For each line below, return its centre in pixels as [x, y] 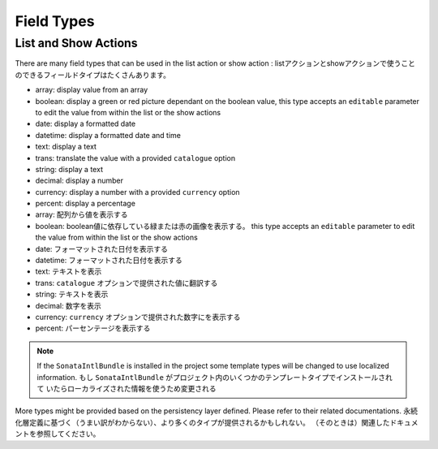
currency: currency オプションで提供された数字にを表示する [138, 317]
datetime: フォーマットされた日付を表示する [109, 261]
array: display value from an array [92, 90]
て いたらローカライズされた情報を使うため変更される [127, 388]
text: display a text [66, 147]
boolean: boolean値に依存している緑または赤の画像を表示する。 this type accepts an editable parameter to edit [225, 226]
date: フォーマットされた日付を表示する [102, 248]
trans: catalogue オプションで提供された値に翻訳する [127, 283]
